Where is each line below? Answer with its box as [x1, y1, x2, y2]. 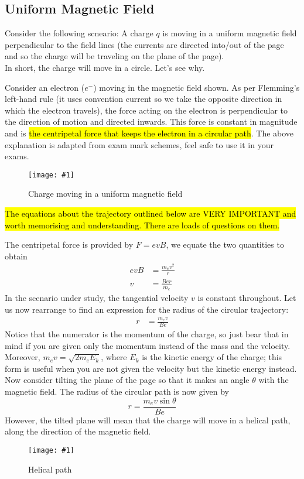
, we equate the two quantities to [166, 238, 284, 251]
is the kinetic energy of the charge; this [142, 351, 282, 363]
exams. [5, 150, 29, 162]
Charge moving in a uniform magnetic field [28, 187, 183, 200]
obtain [5, 249, 28, 262]
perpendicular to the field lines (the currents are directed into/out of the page [5, 38, 284, 50]
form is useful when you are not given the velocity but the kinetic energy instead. [5, 362, 297, 374]
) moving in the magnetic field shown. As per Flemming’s [93, 81, 300, 93]
